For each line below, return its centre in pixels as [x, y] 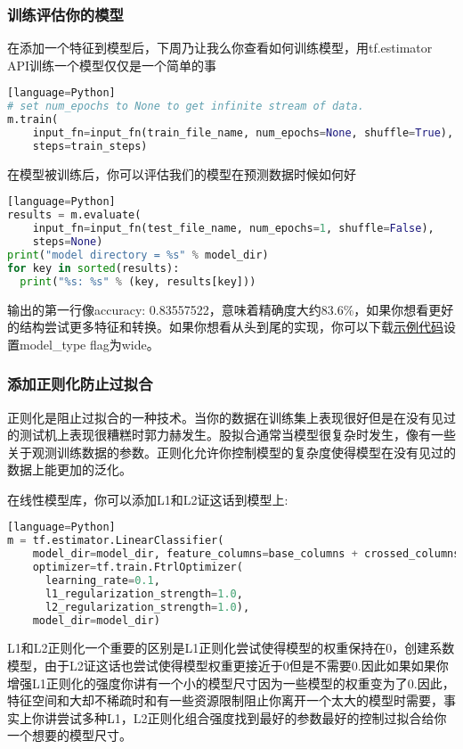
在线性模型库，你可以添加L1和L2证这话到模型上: [148, 499]
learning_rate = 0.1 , [102, 580]
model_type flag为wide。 [89, 344]
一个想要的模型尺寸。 [69, 735]
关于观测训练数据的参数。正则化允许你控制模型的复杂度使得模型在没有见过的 [231, 452]
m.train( [33, 120]
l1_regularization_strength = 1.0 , [144, 593]
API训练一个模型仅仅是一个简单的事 [112, 65]
